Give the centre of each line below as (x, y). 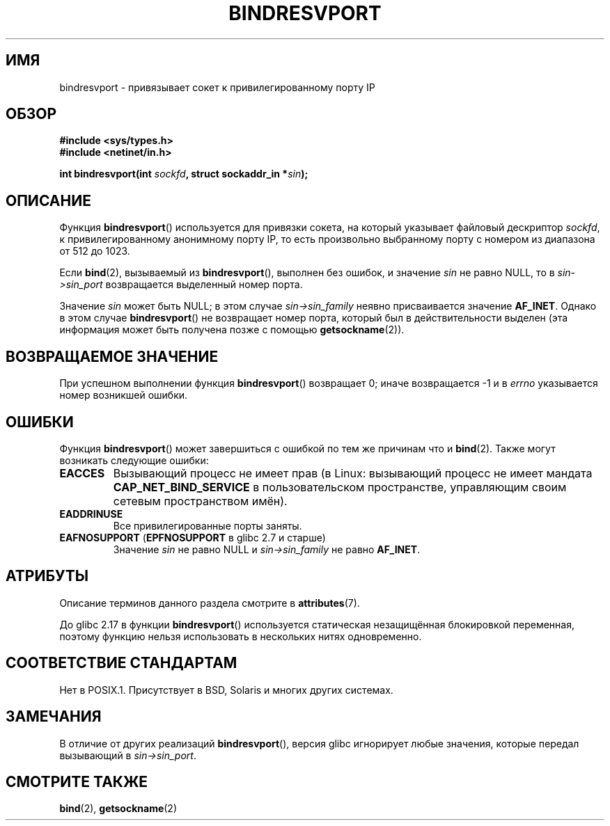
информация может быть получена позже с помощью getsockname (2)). (232, 330)
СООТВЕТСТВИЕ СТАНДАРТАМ (122, 663)
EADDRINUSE (91, 514)
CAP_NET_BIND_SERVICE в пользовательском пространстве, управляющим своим (340, 487)
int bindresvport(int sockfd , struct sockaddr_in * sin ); (184, 174)
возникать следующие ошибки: (134, 460)
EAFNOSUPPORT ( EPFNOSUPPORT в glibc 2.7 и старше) (193, 537)
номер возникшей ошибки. (124, 395)
